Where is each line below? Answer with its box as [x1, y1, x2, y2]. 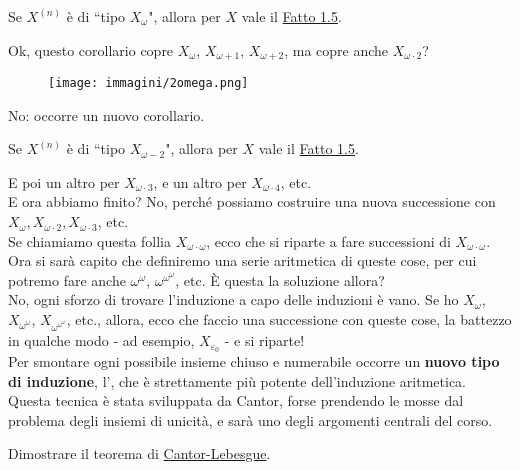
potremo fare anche [8, 269, 126, 290]
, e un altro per [153, 171, 247, 192]
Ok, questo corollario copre [8, 39, 174, 60]
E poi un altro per [8, 171, 120, 192]
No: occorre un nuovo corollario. [8, 104, 205, 125]
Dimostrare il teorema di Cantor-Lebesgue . [8, 443, 271, 464]
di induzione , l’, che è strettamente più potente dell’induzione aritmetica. [8, 370, 467, 391]
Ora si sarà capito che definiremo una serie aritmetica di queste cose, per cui [8, 250, 477, 271]
